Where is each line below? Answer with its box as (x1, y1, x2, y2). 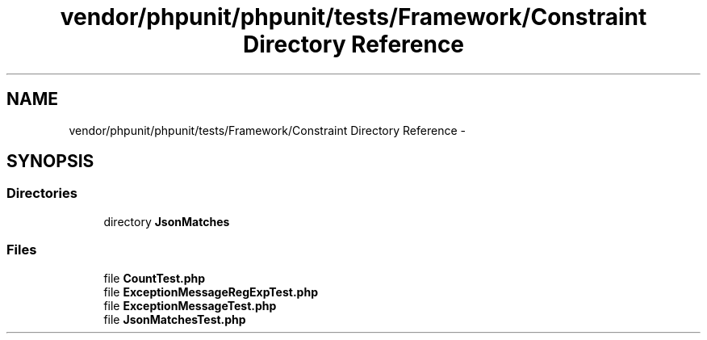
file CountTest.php (103, 271, 206, 285)
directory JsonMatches (103, 214, 230, 229)
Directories (6, 185, 77, 202)
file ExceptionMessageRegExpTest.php (103, 284, 318, 299)
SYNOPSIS (6, 151, 94, 172)
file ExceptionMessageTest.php (103, 298, 277, 313)
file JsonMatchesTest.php (103, 312, 246, 326)
